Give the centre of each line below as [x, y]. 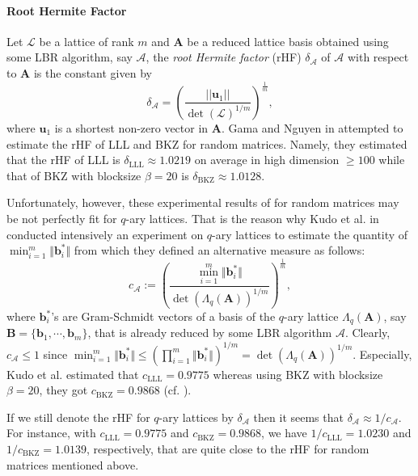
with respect [378, 57]
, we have [284, 433]
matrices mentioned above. [73, 464]
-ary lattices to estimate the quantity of [310, 234]
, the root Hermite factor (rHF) [224, 57]
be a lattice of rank [87, 41]
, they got [63, 390]
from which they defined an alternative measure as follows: [220, 250]
